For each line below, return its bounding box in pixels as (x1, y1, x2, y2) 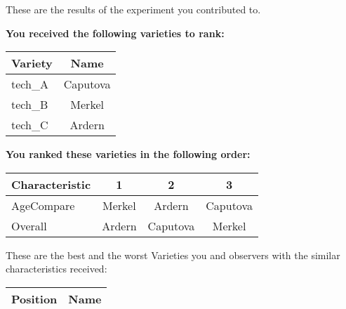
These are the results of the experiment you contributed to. (6, 2, 261, 16)
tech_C (11, 117, 48, 133)
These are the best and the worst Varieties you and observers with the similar (6, 247, 340, 262)
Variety (11, 55, 53, 72)
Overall (11, 217, 47, 234)
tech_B (11, 96, 48, 113)
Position (11, 290, 58, 307)
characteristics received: (6, 261, 107, 276)
